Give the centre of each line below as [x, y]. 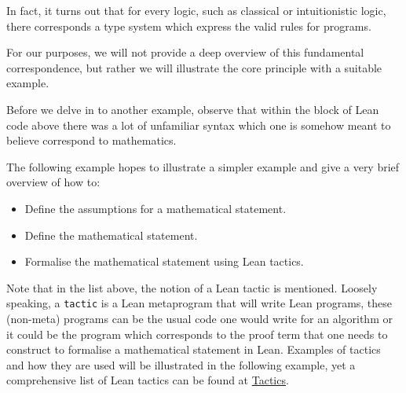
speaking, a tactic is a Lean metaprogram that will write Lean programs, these [199, 303]
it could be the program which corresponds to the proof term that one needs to [197, 334]
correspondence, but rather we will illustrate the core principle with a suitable [194, 67]
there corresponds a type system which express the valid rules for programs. [189, 26]
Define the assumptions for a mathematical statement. [155, 208]
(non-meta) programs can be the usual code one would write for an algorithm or [199, 318]
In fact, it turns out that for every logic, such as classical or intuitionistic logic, [196, 10]
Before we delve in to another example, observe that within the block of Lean [193, 109]
